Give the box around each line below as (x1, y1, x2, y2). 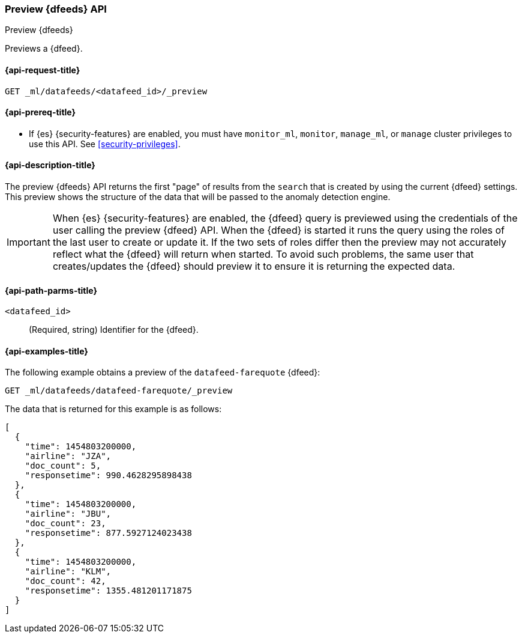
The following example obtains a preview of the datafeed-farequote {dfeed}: (5, 367, 320, 378)
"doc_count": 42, (25, 576, 106, 586)
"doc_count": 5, (25, 461, 101, 471)
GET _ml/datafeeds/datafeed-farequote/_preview (5, 386, 233, 396)
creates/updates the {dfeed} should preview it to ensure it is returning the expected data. (52, 260, 455, 273)
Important (7, 236, 50, 249)
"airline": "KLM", (25, 567, 112, 577)
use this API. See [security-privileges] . (29, 138, 181, 149)
